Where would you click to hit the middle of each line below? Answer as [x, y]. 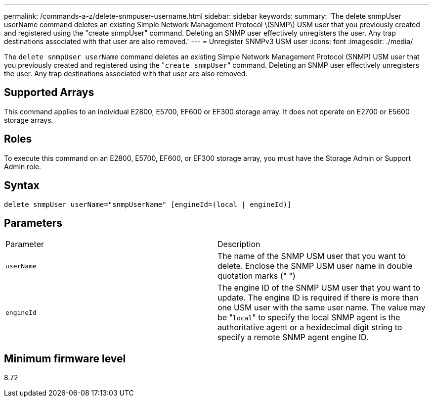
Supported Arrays [49, 93]
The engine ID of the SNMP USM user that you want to [319, 288]
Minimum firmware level [65, 358]
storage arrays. [29, 120]
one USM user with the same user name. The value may [322, 308]
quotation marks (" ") [257, 276]
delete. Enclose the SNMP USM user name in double [315, 266]
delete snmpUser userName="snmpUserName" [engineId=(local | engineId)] [148, 204]
